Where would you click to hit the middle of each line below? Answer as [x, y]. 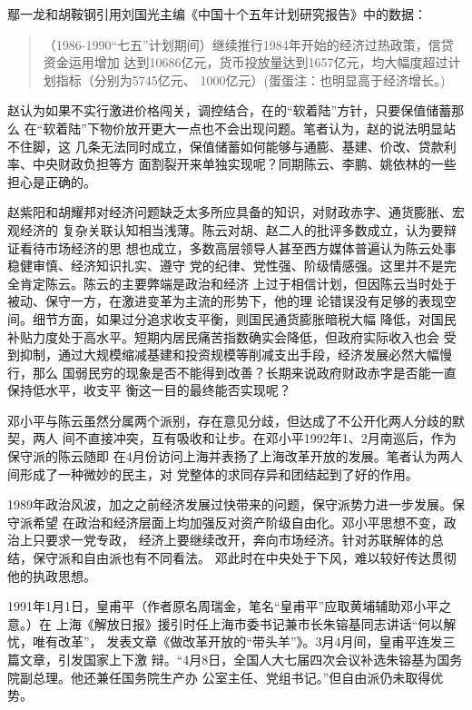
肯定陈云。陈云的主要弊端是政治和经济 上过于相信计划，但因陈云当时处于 [238, 283]
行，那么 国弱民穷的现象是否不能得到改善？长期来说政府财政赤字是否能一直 [232, 372]
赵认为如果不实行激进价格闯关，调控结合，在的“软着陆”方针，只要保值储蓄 [230, 110]
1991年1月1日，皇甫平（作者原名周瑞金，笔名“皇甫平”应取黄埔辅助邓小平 [223, 606]
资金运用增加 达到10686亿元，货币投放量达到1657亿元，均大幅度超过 [246, 62]
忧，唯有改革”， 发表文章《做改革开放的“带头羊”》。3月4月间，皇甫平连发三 [231, 641]
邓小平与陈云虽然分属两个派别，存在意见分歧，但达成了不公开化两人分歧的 [230, 420]
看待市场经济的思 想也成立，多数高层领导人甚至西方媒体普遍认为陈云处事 [238, 247]
